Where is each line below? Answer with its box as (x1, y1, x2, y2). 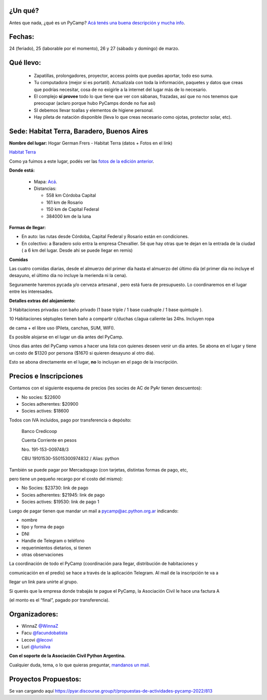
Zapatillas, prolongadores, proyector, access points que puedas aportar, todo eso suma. (34, 72, 214, 79)
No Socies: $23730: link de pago (21, 485, 89, 491)
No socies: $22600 (21, 394, 61, 400)
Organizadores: (9, 610, 59, 618)
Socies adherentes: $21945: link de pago (21, 492, 105, 498)
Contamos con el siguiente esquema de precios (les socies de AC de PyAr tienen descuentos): (9, 385, 202, 391)
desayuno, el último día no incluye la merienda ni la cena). (9, 273, 128, 279)
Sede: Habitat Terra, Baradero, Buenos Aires (9, 127, 148, 136)
